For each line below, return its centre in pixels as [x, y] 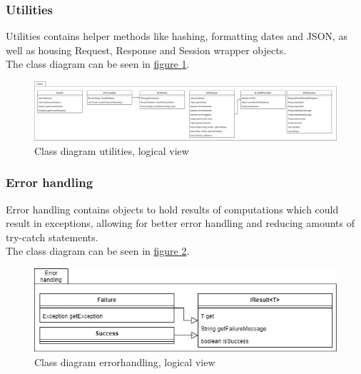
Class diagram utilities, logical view [112, 150]
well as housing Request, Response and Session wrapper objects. [146, 50]
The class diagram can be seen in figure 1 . [98, 64]
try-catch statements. [52, 237]
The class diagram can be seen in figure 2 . [98, 251]
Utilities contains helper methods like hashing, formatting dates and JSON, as [177, 36]
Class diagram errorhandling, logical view [125, 362]
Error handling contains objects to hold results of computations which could [172, 209]
